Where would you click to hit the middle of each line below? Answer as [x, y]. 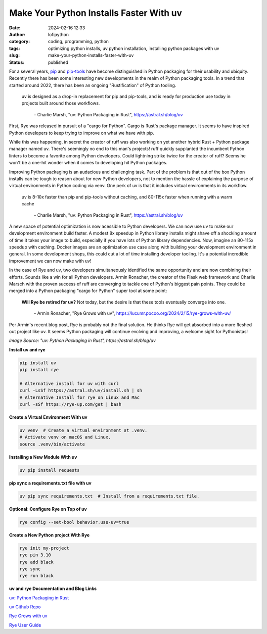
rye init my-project [44, 548]
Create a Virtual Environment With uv [48, 417]
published [58, 62]
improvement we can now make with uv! [50, 261]
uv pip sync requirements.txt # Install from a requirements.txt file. [110, 496]
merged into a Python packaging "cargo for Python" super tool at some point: [88, 291]
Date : [15, 28]
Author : [17, 34]
